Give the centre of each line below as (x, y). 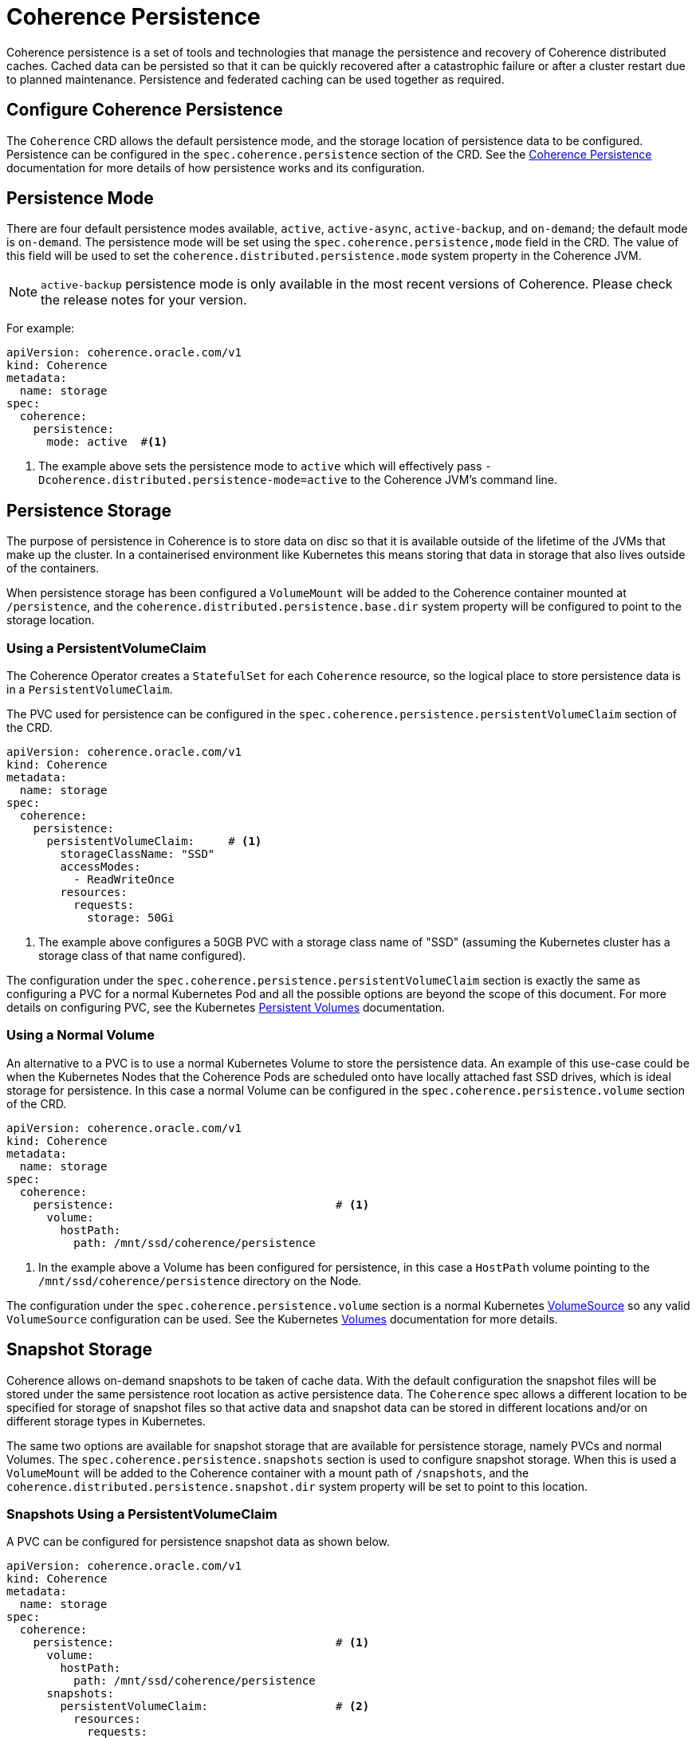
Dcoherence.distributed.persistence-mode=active (193, 480)
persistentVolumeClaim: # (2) (215, 1707)
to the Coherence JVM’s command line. (454, 480)
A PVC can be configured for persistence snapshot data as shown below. (199, 1542)
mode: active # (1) (107, 442)
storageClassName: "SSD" (138, 854)
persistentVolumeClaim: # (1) (154, 841)
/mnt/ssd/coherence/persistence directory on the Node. (200, 1280)
